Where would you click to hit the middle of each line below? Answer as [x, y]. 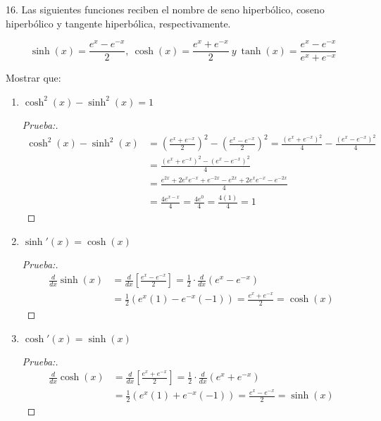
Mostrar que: [33, 78]
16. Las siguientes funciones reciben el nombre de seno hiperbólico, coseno [165, 9]
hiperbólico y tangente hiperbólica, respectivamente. [118, 23]
